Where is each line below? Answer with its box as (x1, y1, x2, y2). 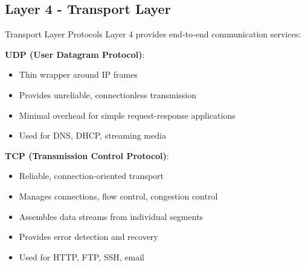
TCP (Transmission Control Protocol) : (5, 149, 169, 162)
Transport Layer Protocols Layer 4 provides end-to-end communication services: (5, 28, 301, 40)
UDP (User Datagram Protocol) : (5, 48, 145, 60)
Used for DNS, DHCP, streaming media (19, 129, 166, 142)
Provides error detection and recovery (19, 230, 158, 243)
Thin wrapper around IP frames (19, 68, 138, 81)
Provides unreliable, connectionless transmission (19, 88, 197, 101)
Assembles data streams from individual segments (19, 210, 204, 222)
